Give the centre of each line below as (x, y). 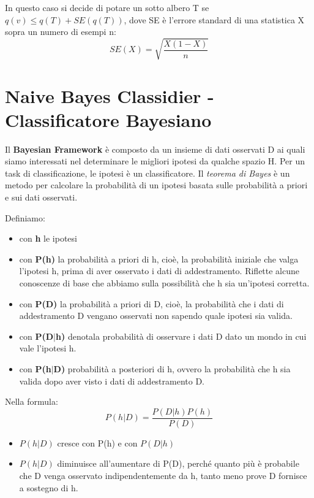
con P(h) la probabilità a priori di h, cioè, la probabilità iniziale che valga (159, 259)
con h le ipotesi (48, 238)
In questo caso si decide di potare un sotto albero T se (107, 7)
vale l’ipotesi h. (48, 348)
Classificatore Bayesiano (108, 119)
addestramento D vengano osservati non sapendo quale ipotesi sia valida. (156, 316)
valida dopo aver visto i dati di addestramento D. (112, 381)
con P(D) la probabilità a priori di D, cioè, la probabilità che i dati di (151, 303)
